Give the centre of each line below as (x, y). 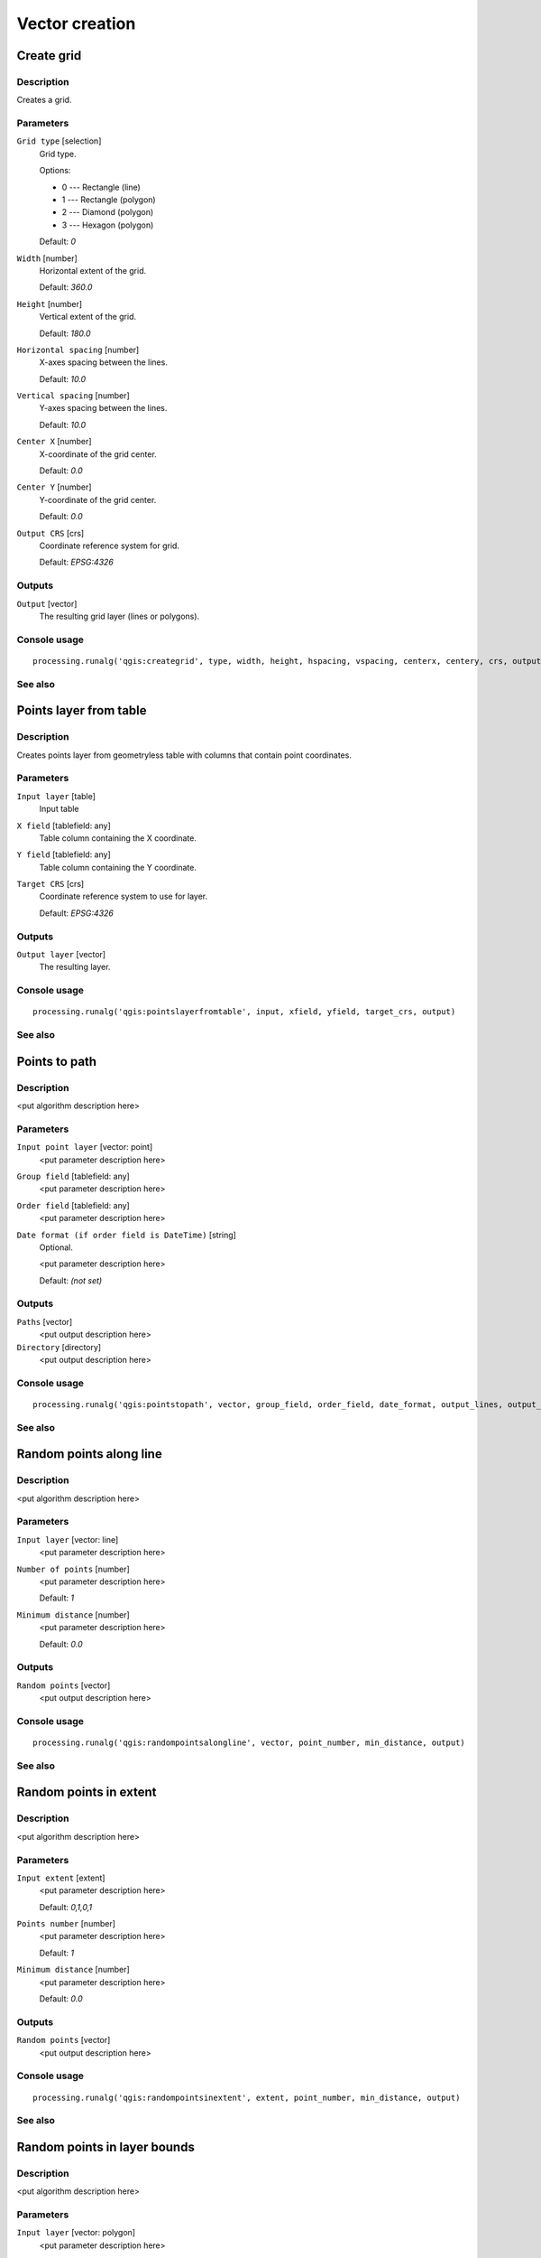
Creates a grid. (44, 100)
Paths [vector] (45, 1321)
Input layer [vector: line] (68, 1539)
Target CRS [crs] (50, 884)
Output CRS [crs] (50, 533)
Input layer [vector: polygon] (76, 2233)
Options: (55, 171)
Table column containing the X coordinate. (118, 838)
